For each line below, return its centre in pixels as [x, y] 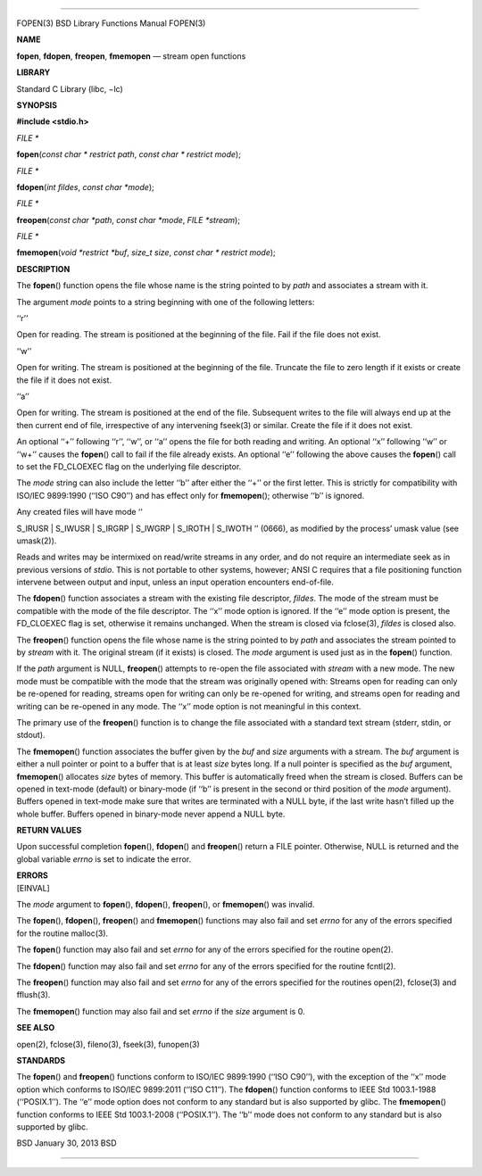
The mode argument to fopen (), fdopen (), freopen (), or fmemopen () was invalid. [166, 905]
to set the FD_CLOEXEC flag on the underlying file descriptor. [129, 466]
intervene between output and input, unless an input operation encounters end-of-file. [175, 582]
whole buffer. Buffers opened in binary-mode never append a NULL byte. [151, 814]
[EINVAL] [33, 888]
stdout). [31, 735]
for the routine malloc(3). [62, 933]
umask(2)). [37, 541]
